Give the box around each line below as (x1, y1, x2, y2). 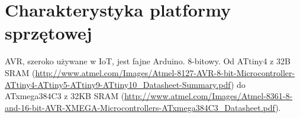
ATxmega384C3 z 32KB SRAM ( (5, 90, 125, 102)
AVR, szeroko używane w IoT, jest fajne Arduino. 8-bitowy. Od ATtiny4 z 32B (5, 55, 291, 67)
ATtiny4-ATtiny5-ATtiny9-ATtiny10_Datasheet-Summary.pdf (5, 78, 231, 90)
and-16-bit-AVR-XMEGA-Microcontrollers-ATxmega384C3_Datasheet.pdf (5, 101, 276, 113)
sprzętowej (5, 21, 92, 45)
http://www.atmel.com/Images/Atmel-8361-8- (124, 90, 293, 102)
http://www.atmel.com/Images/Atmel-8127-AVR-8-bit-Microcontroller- (35, 66, 295, 78)
